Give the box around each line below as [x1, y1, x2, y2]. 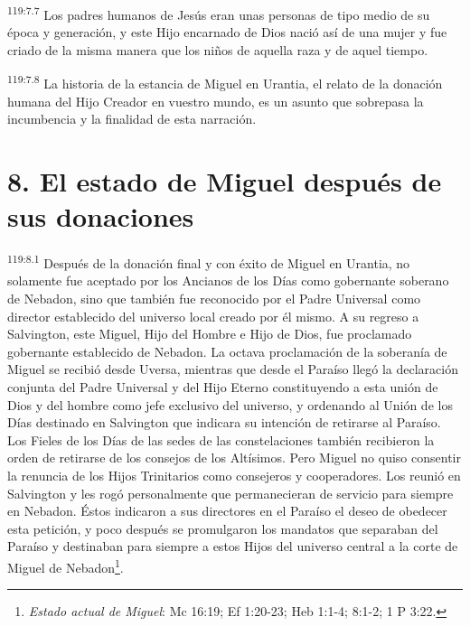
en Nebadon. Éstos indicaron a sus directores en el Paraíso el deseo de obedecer [7, 501, 447, 520]
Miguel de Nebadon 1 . [7, 555, 124, 576]
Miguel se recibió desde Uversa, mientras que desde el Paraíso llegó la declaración [7, 360, 458, 378]
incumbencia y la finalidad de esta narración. [7, 109, 257, 128]
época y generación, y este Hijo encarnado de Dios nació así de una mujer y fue [7, 23, 447, 42]
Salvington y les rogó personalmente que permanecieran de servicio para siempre [7, 483, 454, 502]
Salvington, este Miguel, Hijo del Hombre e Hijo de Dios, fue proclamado [7, 324, 412, 343]
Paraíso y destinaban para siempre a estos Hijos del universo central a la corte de [7, 537, 458, 556]
